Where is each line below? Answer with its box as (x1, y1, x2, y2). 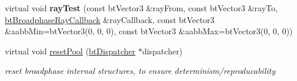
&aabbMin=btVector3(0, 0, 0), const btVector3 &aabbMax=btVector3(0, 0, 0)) (5, 25, 293, 37)
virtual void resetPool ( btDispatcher (5, 44, 136, 57)
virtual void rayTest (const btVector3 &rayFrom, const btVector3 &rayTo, (5, 2, 278, 14)
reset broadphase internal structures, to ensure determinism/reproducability (5, 64, 276, 77)
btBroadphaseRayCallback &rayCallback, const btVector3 (5, 13, 214, 25)
